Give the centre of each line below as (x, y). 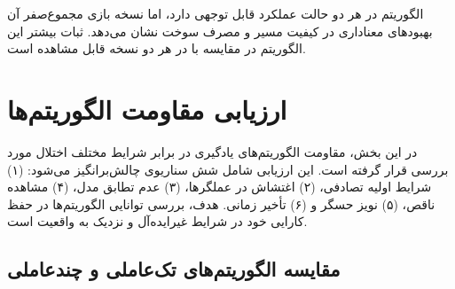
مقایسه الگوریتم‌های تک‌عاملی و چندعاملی (174, 269)
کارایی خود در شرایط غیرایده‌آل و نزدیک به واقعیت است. (157, 221)
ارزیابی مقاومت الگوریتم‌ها (147, 109)
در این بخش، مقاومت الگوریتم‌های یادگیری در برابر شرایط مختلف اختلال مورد (212, 151)
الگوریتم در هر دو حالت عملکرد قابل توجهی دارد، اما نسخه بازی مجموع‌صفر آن (216, 13)
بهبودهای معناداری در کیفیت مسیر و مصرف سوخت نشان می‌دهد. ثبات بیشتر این (220, 31)
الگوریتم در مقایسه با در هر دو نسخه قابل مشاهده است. (157, 48)
